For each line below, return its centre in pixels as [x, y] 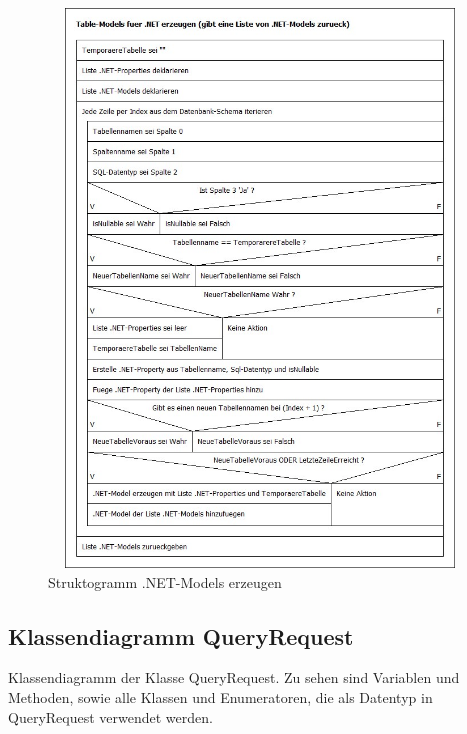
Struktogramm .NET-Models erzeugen [165, 581]
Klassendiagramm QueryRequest [181, 635]
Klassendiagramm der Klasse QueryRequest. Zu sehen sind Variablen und [234, 677]
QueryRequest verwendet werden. [110, 716]
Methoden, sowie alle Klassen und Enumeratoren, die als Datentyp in [220, 696]
